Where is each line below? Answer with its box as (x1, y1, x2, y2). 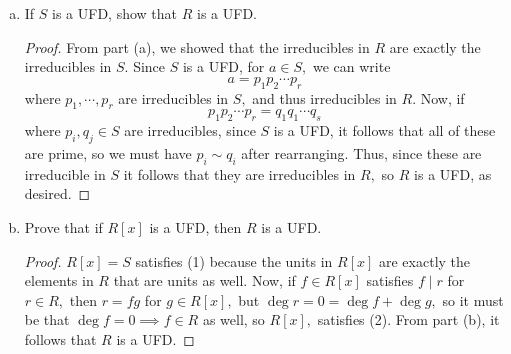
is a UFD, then (149, 216, 242, 237)
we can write (313, 56, 391, 77)
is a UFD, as (414, 163, 492, 184)
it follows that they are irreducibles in (123, 163, 356, 184)
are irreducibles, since (124, 120, 256, 141)
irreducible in (24, 163, 106, 184)
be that (24, 309, 70, 330)
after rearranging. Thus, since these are (241, 142, 482, 163)
